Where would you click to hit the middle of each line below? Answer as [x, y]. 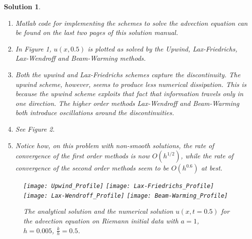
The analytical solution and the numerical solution [98, 211]
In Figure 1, [33, 48]
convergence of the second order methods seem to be [92, 168]
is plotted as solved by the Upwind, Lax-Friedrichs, [162, 48]
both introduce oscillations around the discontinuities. [95, 112]
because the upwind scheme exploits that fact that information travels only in [129, 94]
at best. [212, 168]
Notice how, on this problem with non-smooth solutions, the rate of [115, 145]
